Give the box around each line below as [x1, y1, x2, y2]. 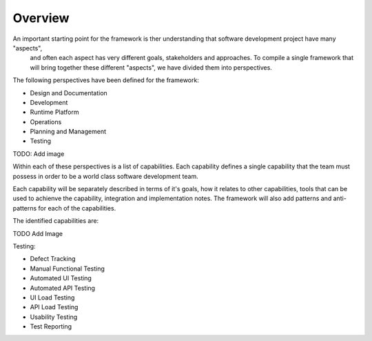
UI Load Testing [30, 293, 75, 302]
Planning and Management [30, 128, 107, 136]
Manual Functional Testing [30, 264, 105, 273]
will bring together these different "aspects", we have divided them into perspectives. [30, 63, 272, 72]
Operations [30, 117, 62, 126]
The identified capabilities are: [12, 217, 99, 225]
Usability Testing [30, 313, 78, 321]
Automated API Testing [30, 284, 96, 292]
